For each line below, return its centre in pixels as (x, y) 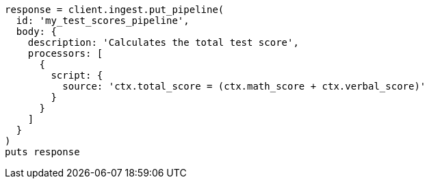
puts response (42, 152)
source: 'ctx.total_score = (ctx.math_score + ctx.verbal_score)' (244, 86)
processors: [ (65, 53)
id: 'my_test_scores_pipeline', (103, 21)
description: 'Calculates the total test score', (163, 42)
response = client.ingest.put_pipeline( (115, 10)
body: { (36, 31)
